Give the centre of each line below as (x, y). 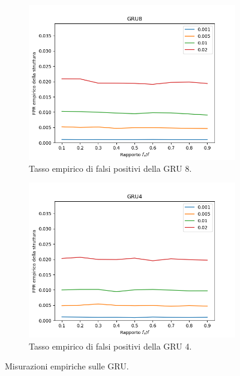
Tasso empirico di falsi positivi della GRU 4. (110, 346)
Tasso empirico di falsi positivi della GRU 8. (110, 168)
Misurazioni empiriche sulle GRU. (67, 366)
